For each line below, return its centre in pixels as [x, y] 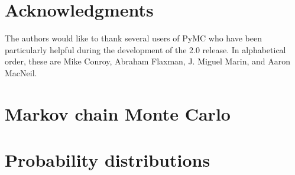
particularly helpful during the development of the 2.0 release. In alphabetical [145, 49]
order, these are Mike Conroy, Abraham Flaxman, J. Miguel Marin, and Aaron [148, 61]
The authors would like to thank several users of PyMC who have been [133, 38]
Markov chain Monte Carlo [118, 113]
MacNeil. [21, 72]
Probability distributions [108, 160]
